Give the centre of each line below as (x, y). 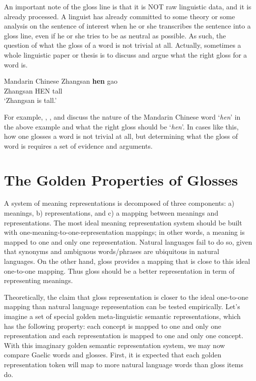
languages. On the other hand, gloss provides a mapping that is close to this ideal (127, 261)
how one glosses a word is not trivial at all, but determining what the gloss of (121, 136)
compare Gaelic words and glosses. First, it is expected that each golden (113, 355)
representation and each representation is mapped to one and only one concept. (124, 335)
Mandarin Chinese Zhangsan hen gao (61, 81)
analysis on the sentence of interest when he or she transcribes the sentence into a (128, 26)
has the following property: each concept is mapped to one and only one (113, 326)
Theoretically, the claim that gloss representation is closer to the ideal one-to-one (126, 297)
